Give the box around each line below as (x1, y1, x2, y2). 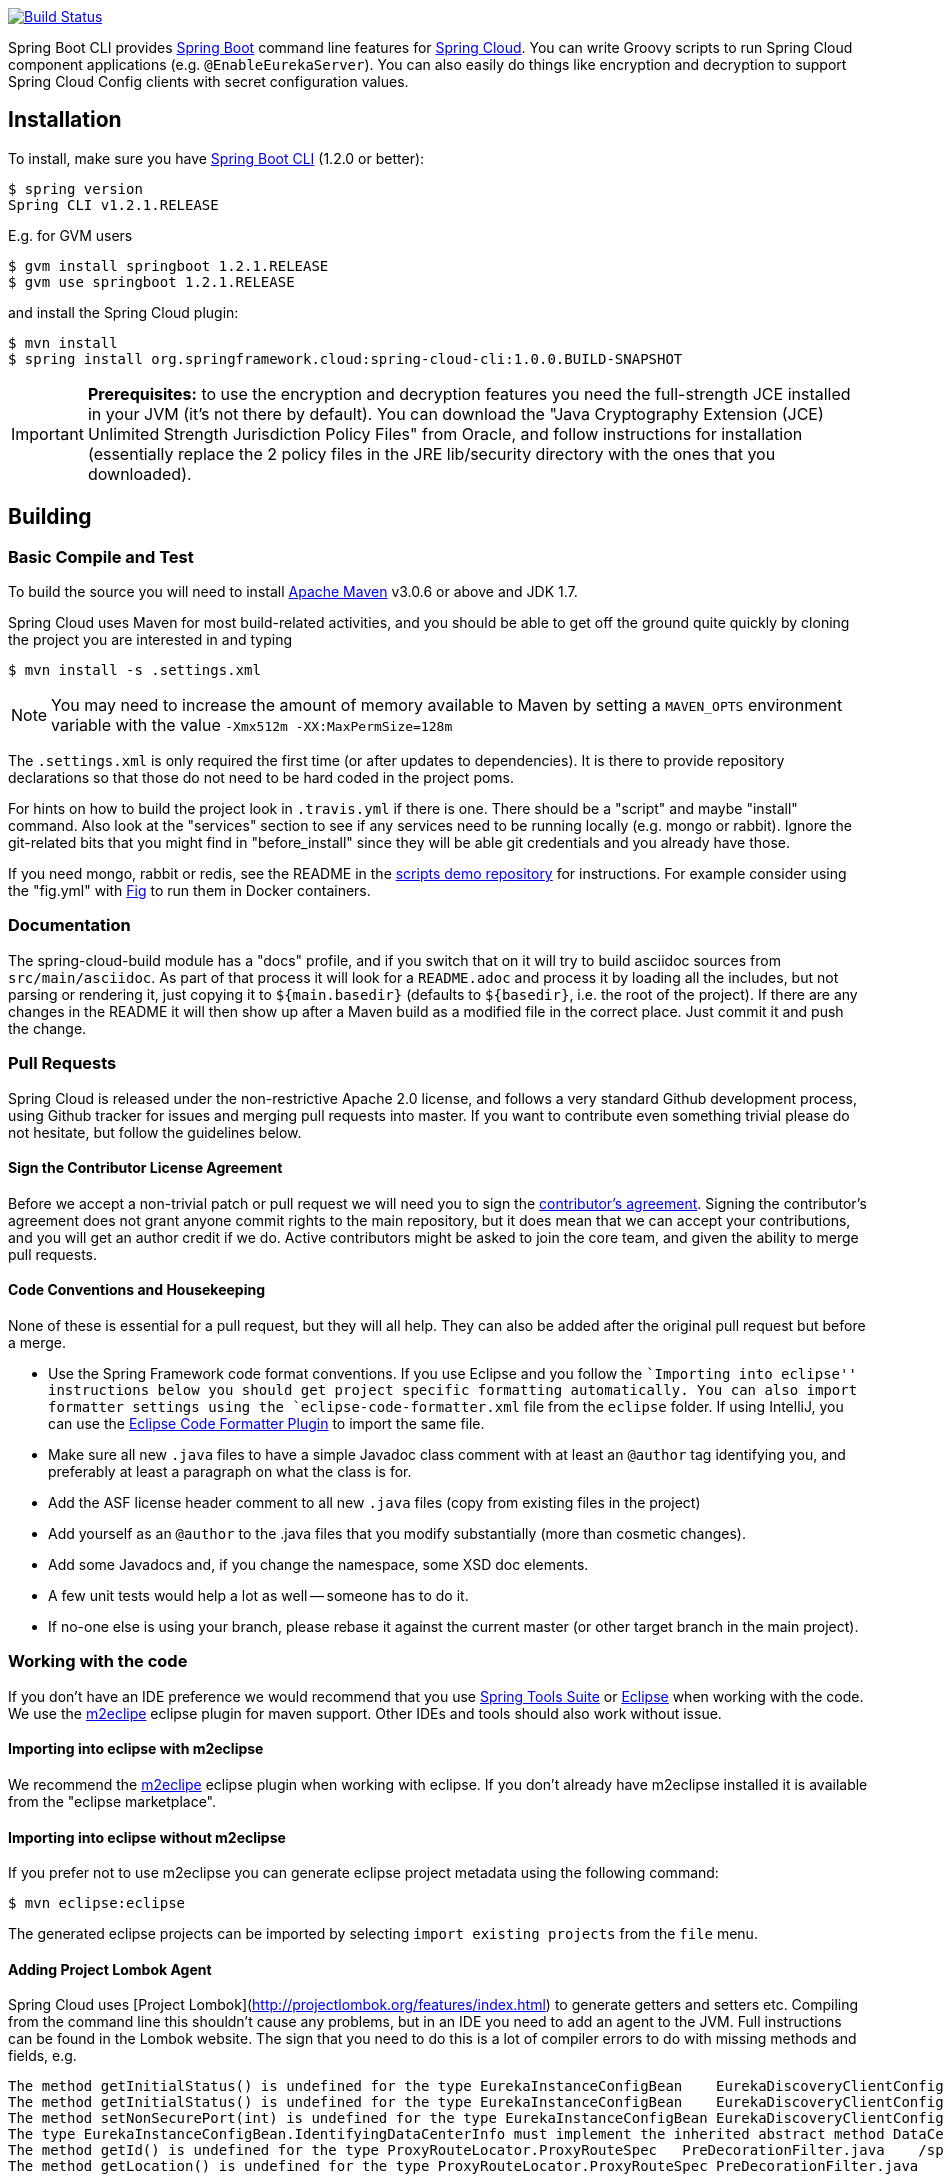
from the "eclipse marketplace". (8, 1792, 217, 1810)
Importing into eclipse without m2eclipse (8, 1828, 286, 1846)
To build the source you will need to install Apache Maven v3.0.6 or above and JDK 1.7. (8, 583, 578, 601)
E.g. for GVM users (8, 226, 133, 244)
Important (11, 423, 84, 444)
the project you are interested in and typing (8, 631, 292, 649)
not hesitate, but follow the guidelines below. (8, 1123, 302, 1141)
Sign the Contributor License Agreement (8, 1159, 283, 1177)
